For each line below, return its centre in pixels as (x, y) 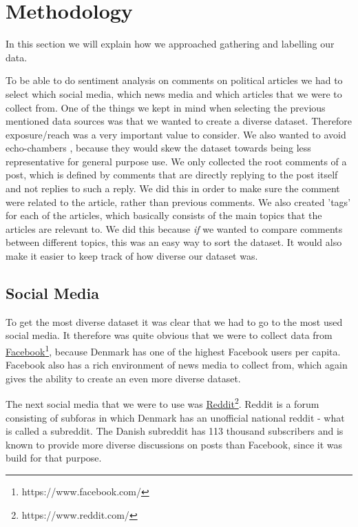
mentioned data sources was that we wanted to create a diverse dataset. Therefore (179, 121)
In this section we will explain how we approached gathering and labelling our (170, 44)
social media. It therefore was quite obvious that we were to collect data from (169, 335)
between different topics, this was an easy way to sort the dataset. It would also (174, 242)
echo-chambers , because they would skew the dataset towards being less (158, 148)
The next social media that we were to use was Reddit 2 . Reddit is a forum (162, 403)
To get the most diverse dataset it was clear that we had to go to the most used (174, 321)
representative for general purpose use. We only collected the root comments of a (176, 161)
